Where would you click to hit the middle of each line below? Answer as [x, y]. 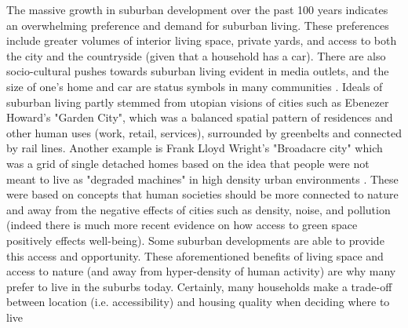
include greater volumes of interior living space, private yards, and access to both [202, 40]
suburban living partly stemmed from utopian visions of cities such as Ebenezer [198, 102]
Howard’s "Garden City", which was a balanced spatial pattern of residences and [200, 117]
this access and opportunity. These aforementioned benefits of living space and [195, 255]
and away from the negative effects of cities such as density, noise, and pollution [199, 209]
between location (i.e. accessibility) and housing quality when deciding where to [198, 302]
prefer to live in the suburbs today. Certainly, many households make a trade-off [199, 286]
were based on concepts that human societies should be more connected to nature [202, 194]
